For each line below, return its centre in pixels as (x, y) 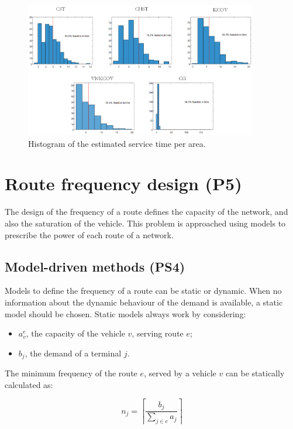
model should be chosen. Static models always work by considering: (125, 313)
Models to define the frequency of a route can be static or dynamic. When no (143, 291)
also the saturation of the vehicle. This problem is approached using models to (145, 223)
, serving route (158, 333)
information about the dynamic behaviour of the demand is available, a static (144, 302)
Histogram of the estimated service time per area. (117, 143)
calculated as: (29, 384)
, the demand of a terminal (73, 353)
